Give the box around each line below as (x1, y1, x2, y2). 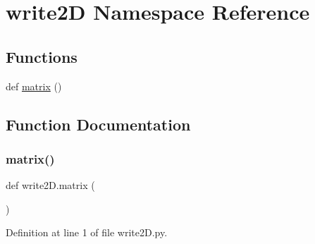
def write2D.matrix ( (6, 178, 95, 193)
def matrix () (6, 78, 62, 93)
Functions (6, 45, 78, 67)
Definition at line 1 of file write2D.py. (6, 225, 168, 240)
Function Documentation (6, 113, 191, 135)
